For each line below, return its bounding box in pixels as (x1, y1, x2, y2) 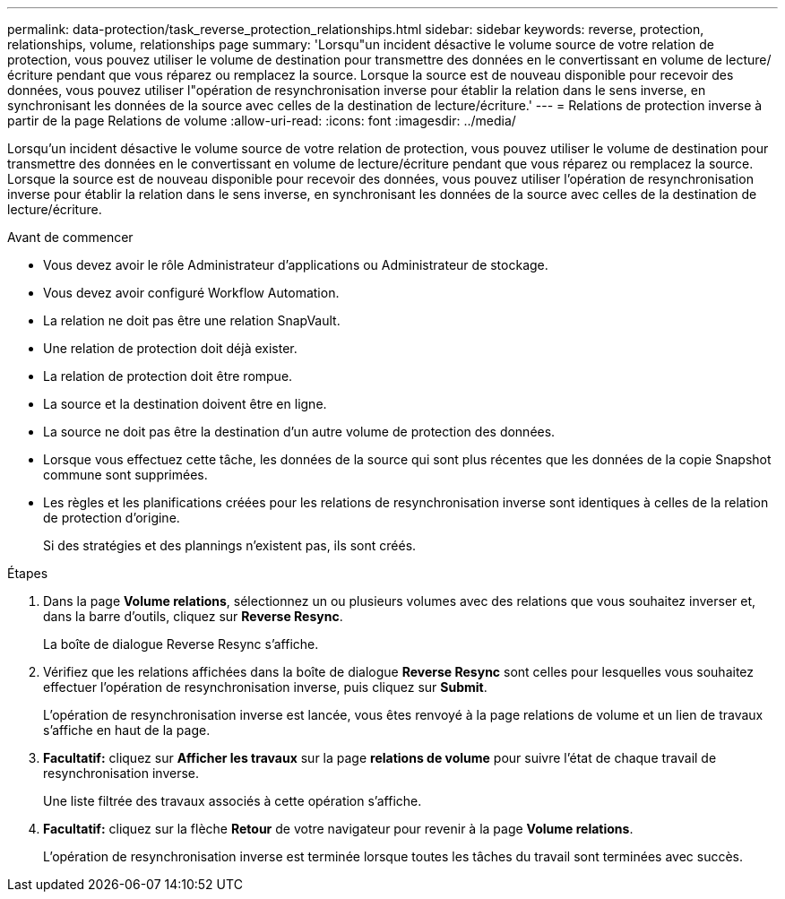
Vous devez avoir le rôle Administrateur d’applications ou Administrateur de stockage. (43, 257, 548, 272)
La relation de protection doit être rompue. (43, 368, 293, 384)
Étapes (7, 566, 48, 581)
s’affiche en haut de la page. (43, 722, 211, 738)
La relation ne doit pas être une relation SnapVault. (43, 313, 341, 328)
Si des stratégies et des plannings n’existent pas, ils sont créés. (43, 538, 417, 553)
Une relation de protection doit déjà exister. (43, 341, 298, 356)
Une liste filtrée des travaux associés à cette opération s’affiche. (43, 793, 422, 808)
